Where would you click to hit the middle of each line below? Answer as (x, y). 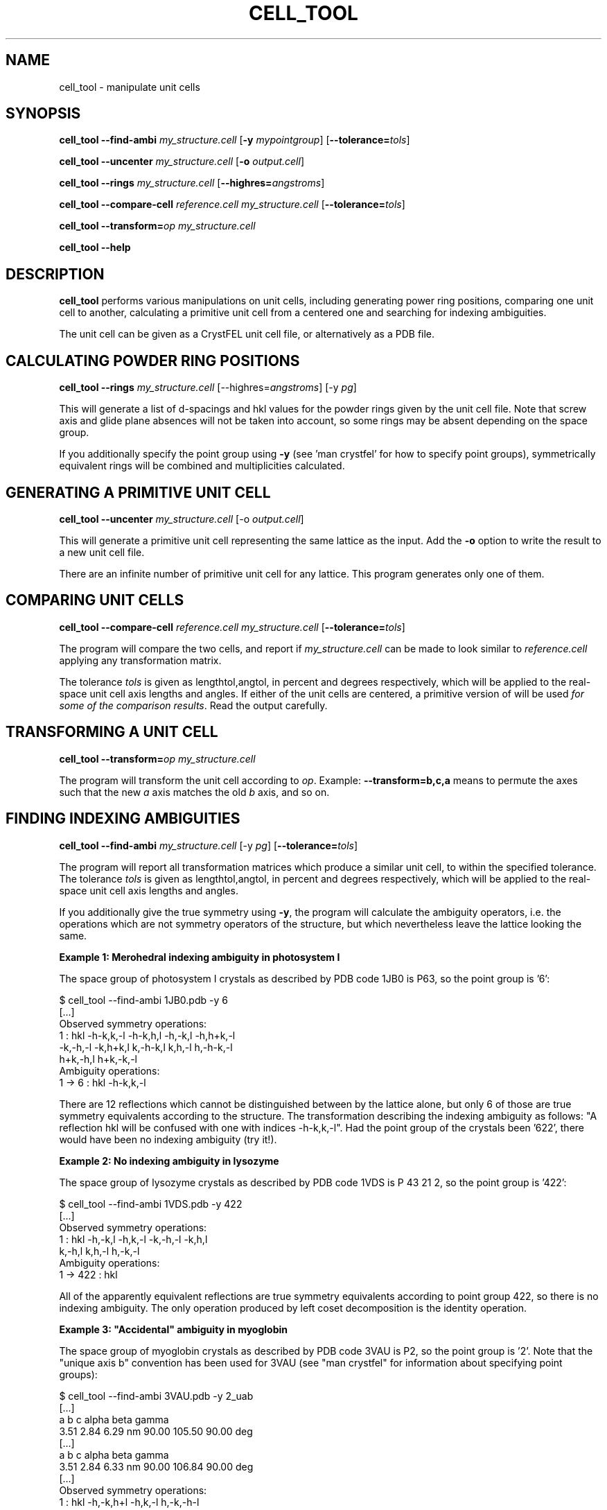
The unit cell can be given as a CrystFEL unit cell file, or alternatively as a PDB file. (247, 334)
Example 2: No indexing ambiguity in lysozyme (169, 1161)
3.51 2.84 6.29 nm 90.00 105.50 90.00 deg (156, 1431)
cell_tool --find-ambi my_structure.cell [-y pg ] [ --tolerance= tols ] (209, 845)
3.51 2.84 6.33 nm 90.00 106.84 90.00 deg (156, 1466)
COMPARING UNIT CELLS (95, 600)
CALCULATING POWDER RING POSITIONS (153, 361)
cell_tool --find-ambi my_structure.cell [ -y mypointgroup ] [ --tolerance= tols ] (235, 140)
